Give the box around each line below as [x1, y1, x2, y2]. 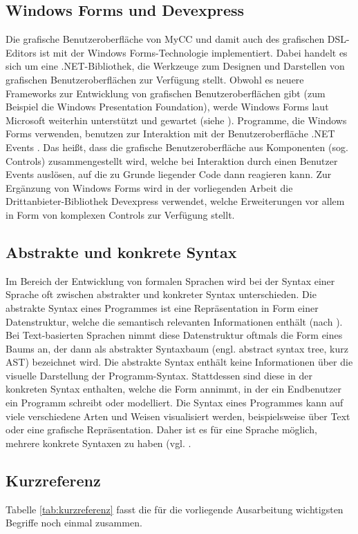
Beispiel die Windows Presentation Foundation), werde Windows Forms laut [6, 99, 329, 114]
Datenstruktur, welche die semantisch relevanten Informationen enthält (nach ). [6, 314, 343, 328]
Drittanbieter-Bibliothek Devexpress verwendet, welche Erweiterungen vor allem [6, 194, 345, 208]
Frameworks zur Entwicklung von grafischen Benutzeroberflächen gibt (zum [6, 86, 326, 100]
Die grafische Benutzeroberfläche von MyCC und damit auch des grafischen [6, 32, 325, 46]
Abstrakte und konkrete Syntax [6, 241, 237, 262]
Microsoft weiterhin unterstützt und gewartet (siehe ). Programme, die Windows [6, 112, 347, 127]
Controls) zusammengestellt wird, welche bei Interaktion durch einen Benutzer [6, 153, 338, 168]
